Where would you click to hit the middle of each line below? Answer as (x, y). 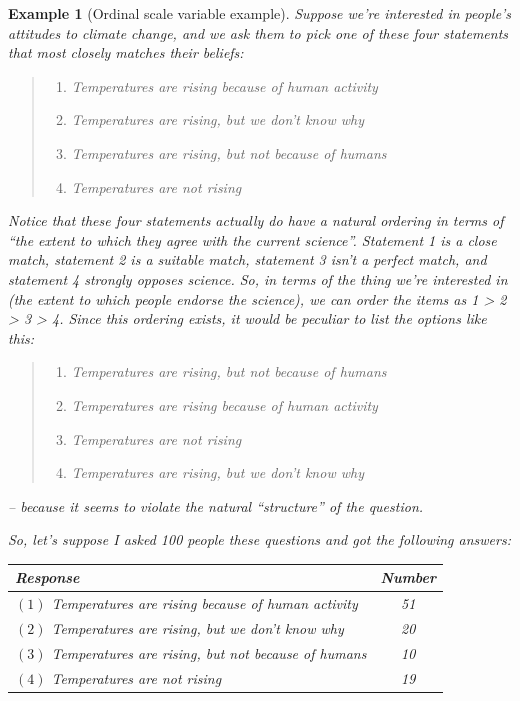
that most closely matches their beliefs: (126, 52)
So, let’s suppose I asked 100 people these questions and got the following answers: (259, 539)
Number (408, 577)
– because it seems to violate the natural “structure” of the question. (216, 505)
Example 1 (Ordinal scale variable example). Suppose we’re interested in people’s (260, 13)
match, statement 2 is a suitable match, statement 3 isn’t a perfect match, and (247, 259)
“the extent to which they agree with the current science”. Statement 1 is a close (252, 239)
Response (47, 577)
